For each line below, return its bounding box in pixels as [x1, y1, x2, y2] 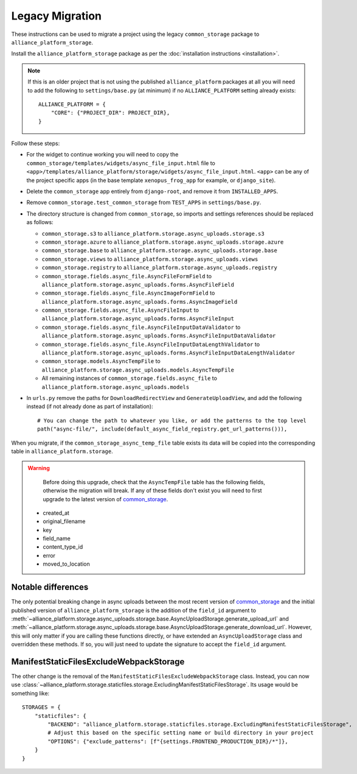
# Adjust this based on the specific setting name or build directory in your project [47, 730, 314, 736]
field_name [43, 535, 71, 542]
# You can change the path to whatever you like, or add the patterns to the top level [37, 417, 307, 424]
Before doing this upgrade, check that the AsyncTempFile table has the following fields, [43, 478, 266, 485]
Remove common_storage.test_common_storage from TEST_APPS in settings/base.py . [26, 199, 262, 206]
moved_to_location [43, 560, 91, 568]
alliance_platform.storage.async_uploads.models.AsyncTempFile [41, 366, 234, 373]
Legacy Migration [11, 9, 102, 23]
